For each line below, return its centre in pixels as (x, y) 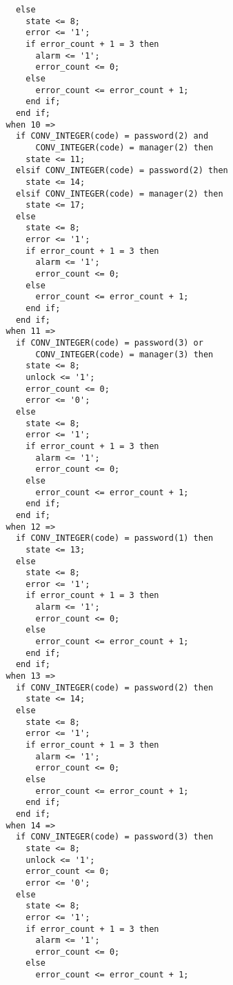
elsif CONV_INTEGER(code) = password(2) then (122, 171)
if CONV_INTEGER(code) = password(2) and (112, 136)
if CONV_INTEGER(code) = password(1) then (114, 538)
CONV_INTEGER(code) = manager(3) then (124, 354)
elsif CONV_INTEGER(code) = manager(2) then (119, 193)
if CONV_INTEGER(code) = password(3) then (114, 837)
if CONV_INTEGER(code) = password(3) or (109, 343)
